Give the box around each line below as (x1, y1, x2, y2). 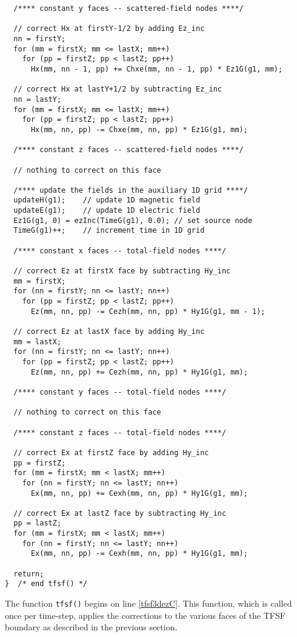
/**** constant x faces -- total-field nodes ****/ (13, 246, 227, 255)
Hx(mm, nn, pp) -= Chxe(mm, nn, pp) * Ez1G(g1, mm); (30, 125, 248, 134)
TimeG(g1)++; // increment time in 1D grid (13, 226, 205, 235)
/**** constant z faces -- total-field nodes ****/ (13, 428, 227, 437)
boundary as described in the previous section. (5, 621, 178, 633)
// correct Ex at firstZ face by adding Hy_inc (13, 448, 209, 457)
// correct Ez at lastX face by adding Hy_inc (13, 327, 205, 336)
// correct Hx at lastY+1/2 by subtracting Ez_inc (13, 85, 222, 94)
